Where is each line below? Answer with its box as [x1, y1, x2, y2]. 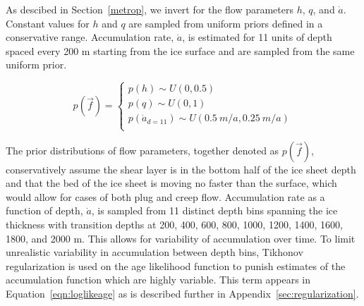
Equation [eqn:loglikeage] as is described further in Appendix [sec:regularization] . [6, 286, 359, 300]
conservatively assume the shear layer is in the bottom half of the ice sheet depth [6, 161, 356, 176]
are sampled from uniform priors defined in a [128, 16, 323, 30]
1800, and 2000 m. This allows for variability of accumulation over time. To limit [6, 231, 356, 245]
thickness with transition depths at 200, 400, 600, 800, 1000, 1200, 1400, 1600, [6, 216, 343, 231]
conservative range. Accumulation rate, [6, 30, 174, 44]
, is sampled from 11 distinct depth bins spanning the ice [91, 203, 338, 218]
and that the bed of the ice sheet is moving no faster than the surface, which [6, 176, 337, 190]
